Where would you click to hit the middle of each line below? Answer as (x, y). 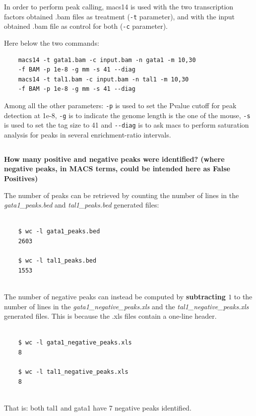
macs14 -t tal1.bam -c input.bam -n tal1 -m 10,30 (103, 79)
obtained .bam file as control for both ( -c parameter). (86, 26)
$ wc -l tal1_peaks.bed (57, 261)
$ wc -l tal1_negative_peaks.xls (73, 372)
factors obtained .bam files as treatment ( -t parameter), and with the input (120, 16)
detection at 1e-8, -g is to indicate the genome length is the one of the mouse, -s (127, 115)
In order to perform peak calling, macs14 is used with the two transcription (119, 6)
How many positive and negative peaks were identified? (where (114, 159)
